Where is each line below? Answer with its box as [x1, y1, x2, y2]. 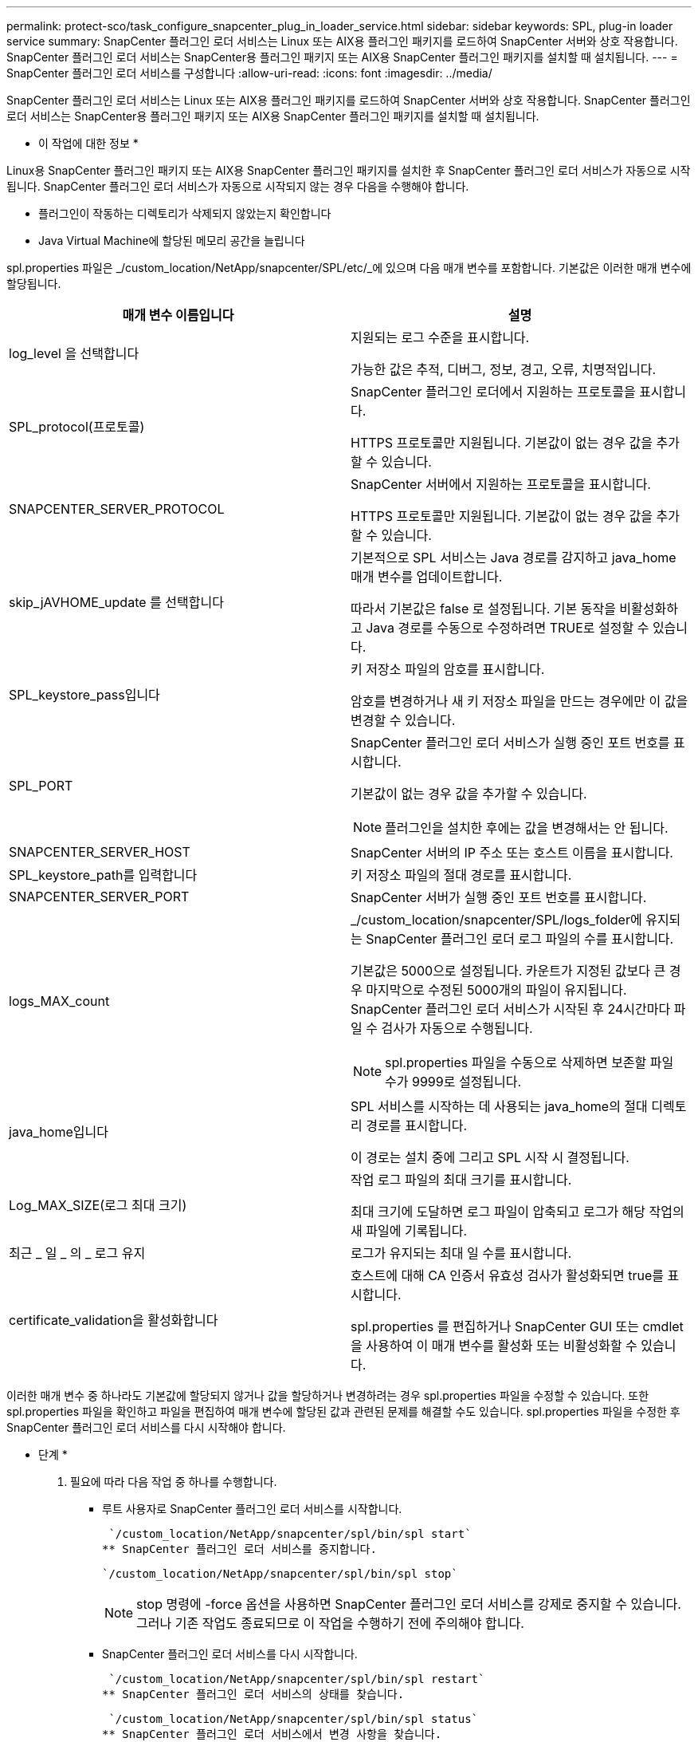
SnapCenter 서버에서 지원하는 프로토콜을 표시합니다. [351, 476, 651, 492]
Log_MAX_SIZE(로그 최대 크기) [9, 1197, 187, 1213]
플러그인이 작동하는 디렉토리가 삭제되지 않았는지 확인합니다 [38, 207, 331, 220]
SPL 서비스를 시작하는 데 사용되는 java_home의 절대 [351, 1098, 648, 1114]
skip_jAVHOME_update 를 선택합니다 [9, 594, 224, 610]
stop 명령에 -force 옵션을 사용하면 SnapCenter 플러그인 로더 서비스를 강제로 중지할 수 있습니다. [136, 1596, 681, 1612]
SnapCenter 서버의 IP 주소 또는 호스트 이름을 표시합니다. [351, 845, 673, 861]
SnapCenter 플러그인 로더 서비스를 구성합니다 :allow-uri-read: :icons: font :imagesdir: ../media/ [6, 66, 492, 80]
